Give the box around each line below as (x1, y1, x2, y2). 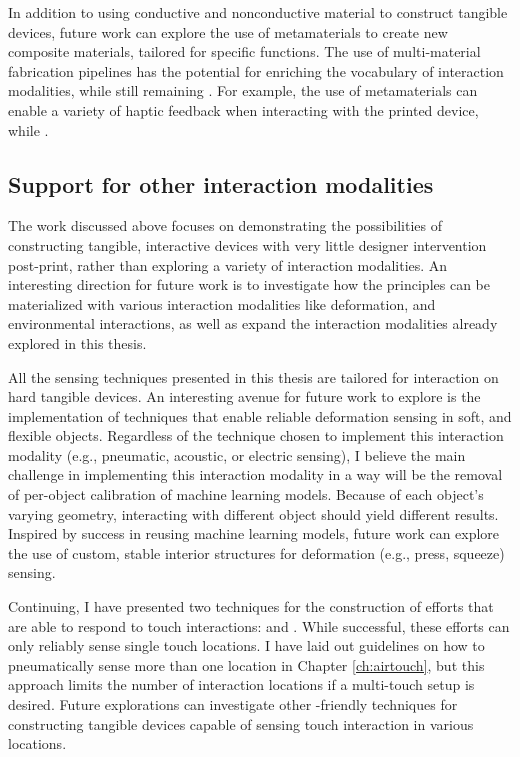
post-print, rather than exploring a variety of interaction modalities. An (8, 254, 448, 275)
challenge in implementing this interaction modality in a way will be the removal (8, 464, 503, 485)
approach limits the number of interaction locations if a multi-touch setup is (8, 674, 475, 695)
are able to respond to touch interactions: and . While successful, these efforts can (8, 615, 510, 636)
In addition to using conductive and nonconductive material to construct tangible (8, 2, 508, 22)
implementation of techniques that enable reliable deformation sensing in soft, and (8, 405, 512, 426)
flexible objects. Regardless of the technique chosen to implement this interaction (8, 425, 504, 446)
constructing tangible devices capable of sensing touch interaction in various (8, 713, 474, 734)
